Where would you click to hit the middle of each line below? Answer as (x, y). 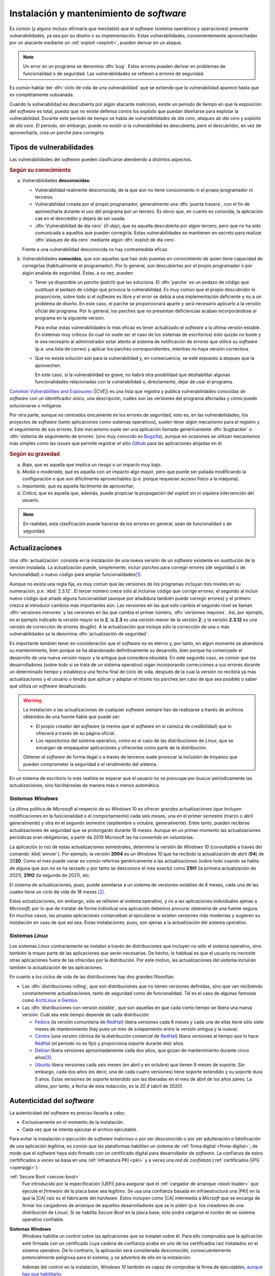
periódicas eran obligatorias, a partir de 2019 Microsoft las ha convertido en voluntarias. (102, 838)
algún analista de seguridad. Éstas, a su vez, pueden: (78, 273)
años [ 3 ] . (44, 1058)
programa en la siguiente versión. (70, 318)
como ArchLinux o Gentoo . (50, 1000)
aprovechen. (48, 365)
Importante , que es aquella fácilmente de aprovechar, (78, 486)
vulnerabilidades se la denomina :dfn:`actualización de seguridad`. (79, 634)
